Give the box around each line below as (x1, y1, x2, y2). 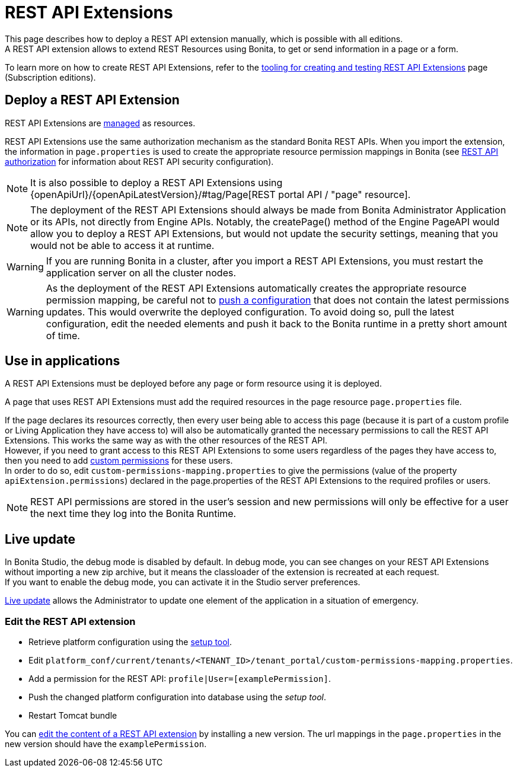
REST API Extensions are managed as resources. (5, 117, 196, 128)
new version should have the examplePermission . (5, 739, 207, 749)
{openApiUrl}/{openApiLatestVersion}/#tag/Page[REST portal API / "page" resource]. (30, 188, 411, 200)
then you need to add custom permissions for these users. (5, 455, 233, 466)
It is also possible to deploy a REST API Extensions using (30, 176, 283, 189)
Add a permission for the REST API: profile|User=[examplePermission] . (28, 674, 331, 684)
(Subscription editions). (5, 72, 96, 82)
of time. (46, 329, 80, 342)
